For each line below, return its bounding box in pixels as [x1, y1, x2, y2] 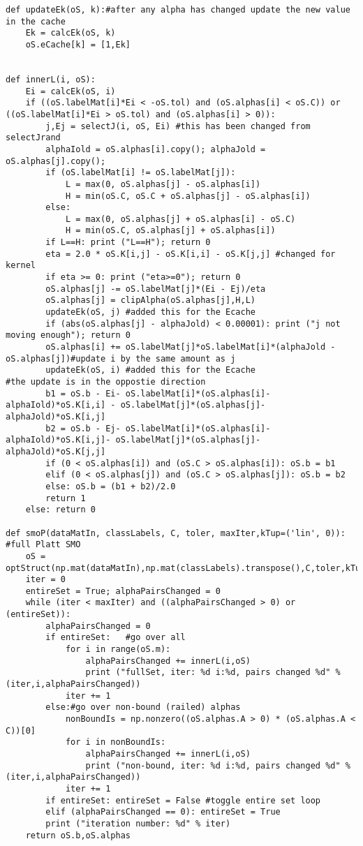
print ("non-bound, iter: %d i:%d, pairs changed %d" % [85, 760, 350, 771]
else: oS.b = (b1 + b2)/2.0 [45, 481, 176, 491]
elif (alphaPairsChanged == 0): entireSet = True [45, 807, 281, 817]
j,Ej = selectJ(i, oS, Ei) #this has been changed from [45, 121, 311, 131]
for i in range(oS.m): [65, 644, 171, 655]
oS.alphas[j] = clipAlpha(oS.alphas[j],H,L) [45, 295, 255, 306]
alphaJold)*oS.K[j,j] [6, 446, 106, 457]
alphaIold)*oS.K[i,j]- [6, 435, 111, 445]
